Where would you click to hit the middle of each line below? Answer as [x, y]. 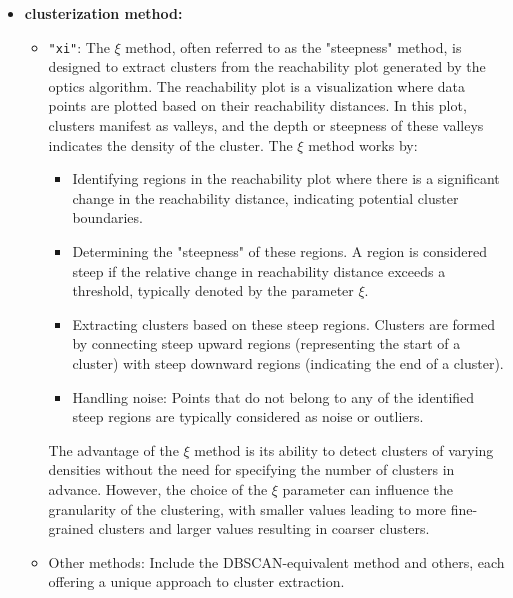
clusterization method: [103, 13]
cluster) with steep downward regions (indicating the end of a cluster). [288, 362]
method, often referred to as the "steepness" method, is [293, 46]
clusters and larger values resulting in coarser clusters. [264, 528]
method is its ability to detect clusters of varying [344, 449]
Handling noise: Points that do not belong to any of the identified [273, 396]
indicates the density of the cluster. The [170, 144]
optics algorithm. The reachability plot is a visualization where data [257, 85]
